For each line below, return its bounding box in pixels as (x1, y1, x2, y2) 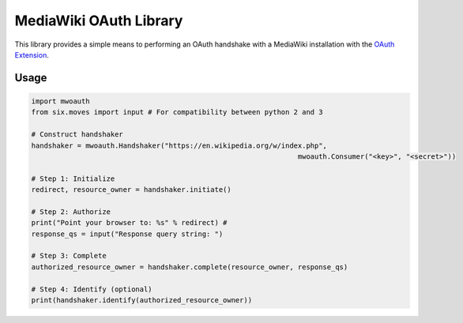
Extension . (14, 50, 49, 59)
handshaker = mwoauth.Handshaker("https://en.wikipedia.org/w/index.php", (31, 141, 328, 150)
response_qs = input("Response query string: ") (31, 229, 224, 238)
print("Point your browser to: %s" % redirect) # (31, 218, 228, 227)
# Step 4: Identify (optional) (31, 284, 153, 294)
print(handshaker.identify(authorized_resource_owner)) (31, 295, 253, 304)
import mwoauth (31, 96, 90, 106)
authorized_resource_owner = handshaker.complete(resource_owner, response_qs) (31, 262, 348, 272)
